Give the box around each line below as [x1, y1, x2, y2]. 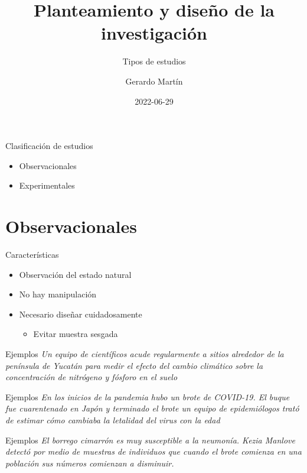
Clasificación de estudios [5, 140, 93, 152]
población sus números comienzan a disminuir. [5, 456, 174, 469]
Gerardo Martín [125, 74, 183, 87]
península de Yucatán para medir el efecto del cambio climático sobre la [5, 359, 263, 371]
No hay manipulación [19, 288, 97, 300]
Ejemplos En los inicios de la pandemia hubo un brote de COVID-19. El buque [5, 390, 290, 403]
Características [5, 248, 59, 260]
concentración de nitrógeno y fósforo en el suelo [5, 371, 178, 383]
